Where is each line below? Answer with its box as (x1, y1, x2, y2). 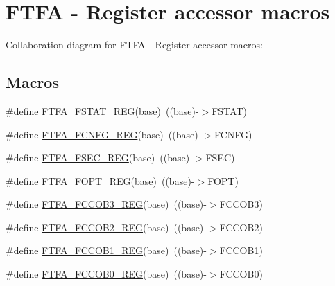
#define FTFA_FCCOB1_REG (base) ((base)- (6, 243, 207, 258)
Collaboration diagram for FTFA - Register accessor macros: (6, 37, 263, 52)
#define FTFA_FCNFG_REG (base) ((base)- (6, 127, 202, 141)
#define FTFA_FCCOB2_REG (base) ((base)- (6, 220, 207, 234)
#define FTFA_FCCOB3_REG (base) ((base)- (6, 197, 207, 211)
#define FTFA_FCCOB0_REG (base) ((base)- (6, 267, 207, 281)
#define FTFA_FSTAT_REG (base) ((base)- (6, 103, 199, 118)
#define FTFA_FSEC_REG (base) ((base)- (6, 150, 193, 165)
